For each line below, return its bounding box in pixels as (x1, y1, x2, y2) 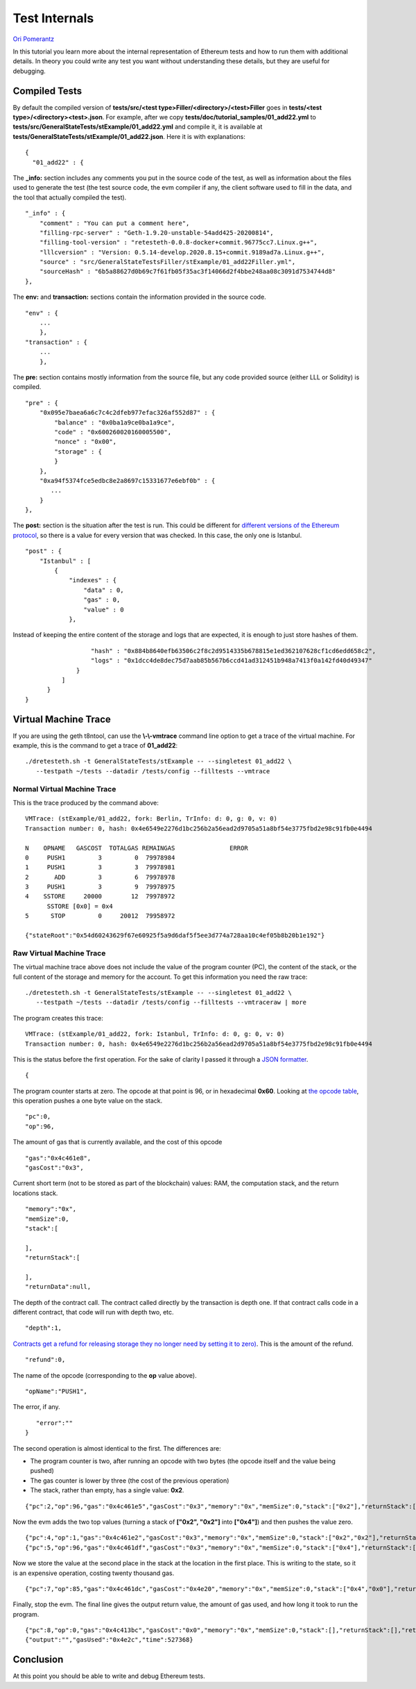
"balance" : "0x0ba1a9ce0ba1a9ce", (54, 418, 175, 427)
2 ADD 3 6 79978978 (25, 873, 175, 881)
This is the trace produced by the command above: (12, 798, 159, 807)
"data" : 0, (83, 586, 124, 594)
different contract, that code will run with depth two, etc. (12, 1308, 174, 1317)
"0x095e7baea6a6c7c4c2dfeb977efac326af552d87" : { (39, 409, 216, 417)
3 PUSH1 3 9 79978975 (25, 883, 175, 891)
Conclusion (12, 1654, 64, 1665)
